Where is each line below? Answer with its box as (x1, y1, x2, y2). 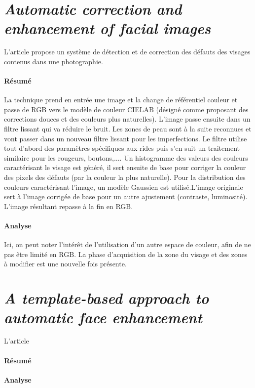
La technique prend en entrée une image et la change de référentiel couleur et (4, 94, 238, 105)
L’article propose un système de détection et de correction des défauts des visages (4, 46, 251, 57)
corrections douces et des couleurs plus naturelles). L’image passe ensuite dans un (4, 114, 251, 124)
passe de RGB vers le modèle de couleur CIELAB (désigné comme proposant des (4, 104, 249, 114)
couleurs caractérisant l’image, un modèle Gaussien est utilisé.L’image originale (4, 181, 243, 192)
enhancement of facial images (4, 18, 211, 39)
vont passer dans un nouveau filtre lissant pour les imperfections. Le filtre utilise (4, 133, 247, 143)
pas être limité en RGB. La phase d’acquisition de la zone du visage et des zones (4, 249, 248, 259)
